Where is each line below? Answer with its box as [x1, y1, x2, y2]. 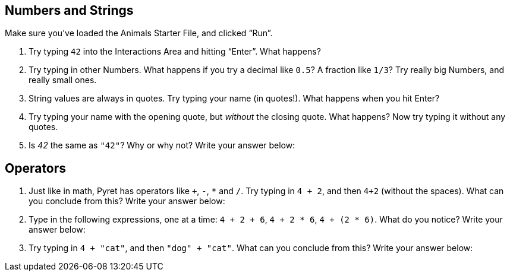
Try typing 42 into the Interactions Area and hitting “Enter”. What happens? [29, 46, 321, 57]
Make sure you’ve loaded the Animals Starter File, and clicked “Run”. [5, 28, 273, 39]
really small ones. [29, 75, 97, 85]
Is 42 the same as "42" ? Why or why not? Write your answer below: [29, 140, 295, 151]
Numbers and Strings [5, 3, 134, 18]
